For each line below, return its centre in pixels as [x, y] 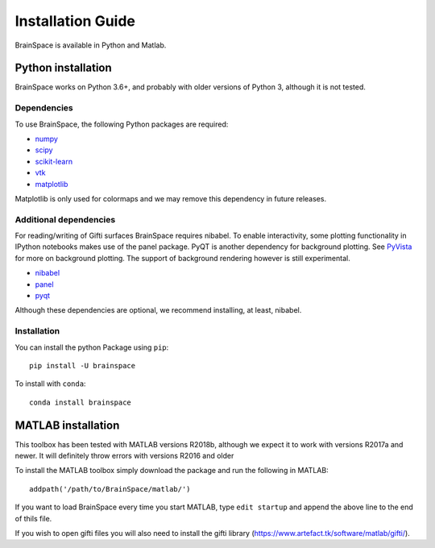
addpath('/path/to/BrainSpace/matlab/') [110, 489]
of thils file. [33, 518]
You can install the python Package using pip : [92, 347]
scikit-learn [54, 161]
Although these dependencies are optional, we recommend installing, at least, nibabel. [158, 310]
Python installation [63, 68]
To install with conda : [50, 384]
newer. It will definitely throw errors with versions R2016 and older [124, 456]
